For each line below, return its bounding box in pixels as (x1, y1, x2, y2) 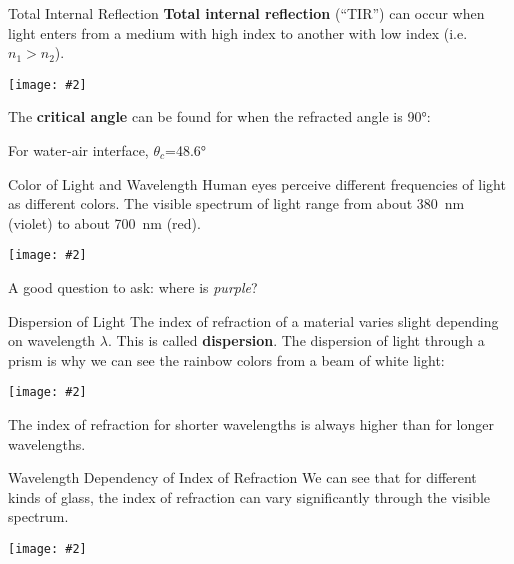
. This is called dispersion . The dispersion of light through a (107, 330, 485, 351)
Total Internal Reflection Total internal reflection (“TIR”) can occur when (8, 3, 485, 23)
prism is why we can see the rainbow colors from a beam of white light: (8, 349, 445, 370)
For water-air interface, (8, 140, 149, 161)
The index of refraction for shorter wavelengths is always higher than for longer (8, 414, 494, 435)
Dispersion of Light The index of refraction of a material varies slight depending (8, 310, 499, 331)
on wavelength (8, 330, 96, 351)
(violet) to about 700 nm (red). (8, 212, 201, 233)
